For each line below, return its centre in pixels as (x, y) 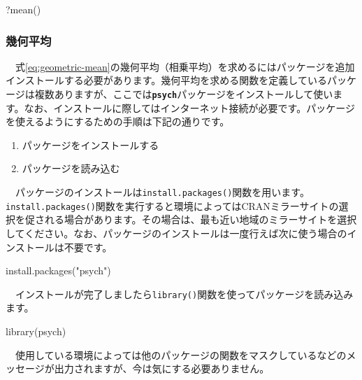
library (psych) (36, 331)
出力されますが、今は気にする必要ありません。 (162, 368)
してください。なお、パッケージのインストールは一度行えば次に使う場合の (176, 233)
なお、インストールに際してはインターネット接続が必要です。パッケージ (189, 107)
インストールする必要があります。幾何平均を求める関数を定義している (166, 80)
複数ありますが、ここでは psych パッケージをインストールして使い (184, 94)
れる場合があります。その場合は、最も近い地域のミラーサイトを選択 (201, 219)
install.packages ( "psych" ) (58, 270)
